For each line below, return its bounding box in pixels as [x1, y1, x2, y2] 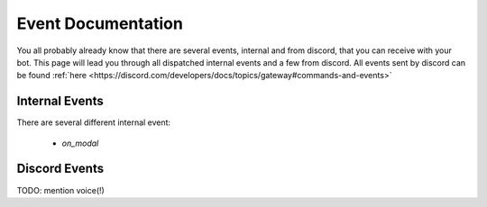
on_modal [61, 138, 99, 148]
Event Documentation [16, 13, 184, 33]
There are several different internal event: [16, 117, 171, 128]
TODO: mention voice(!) [16, 184, 106, 195]
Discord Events [16, 161, 104, 176]
